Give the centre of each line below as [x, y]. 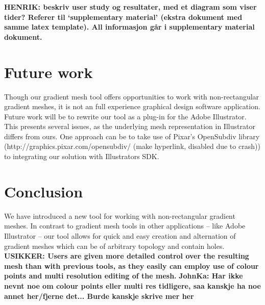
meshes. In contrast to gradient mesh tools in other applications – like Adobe [125, 226]
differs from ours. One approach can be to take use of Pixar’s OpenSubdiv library [132, 136]
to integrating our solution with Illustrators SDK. [82, 156]
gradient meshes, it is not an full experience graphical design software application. [132, 106]
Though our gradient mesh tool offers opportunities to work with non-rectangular [132, 96]
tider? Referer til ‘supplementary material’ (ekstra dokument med [123, 17]
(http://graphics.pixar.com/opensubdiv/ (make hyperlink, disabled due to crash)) [132, 146]
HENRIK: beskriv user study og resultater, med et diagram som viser [130, 7]
